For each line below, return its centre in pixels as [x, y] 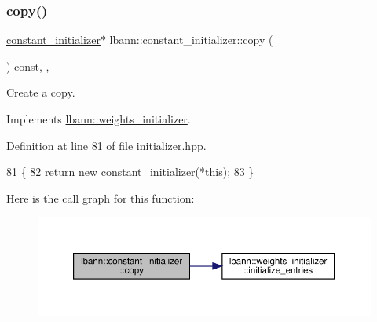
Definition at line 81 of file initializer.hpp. [106, 145]
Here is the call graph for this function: [101, 198]
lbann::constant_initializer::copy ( [191, 40]
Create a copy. [41, 92]
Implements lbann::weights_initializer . [99, 119]
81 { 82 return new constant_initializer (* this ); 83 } [130, 172]
